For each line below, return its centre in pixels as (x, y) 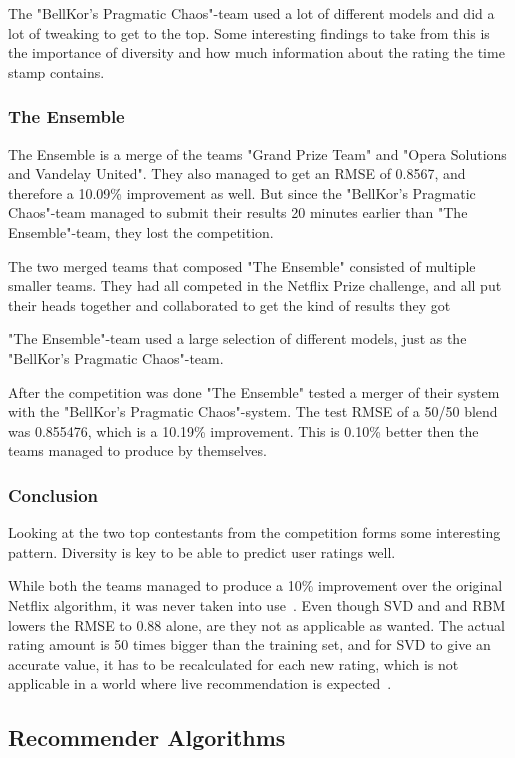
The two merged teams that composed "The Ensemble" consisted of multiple (242, 265)
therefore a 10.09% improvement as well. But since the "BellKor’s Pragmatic (242, 192)
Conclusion (53, 494)
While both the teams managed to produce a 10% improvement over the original (255, 585)
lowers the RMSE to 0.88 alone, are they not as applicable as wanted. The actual (256, 624)
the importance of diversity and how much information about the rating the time (256, 52)
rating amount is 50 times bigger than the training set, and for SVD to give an (249, 644)
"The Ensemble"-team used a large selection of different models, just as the (237, 338)
